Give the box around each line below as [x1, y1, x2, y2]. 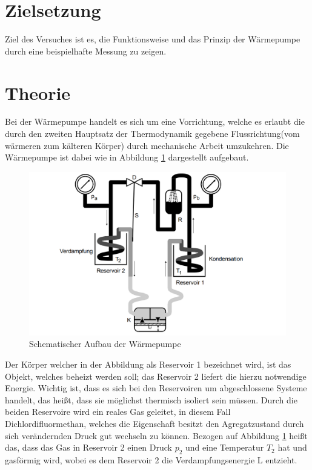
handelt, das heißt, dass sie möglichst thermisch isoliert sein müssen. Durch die [5, 393, 297, 406]
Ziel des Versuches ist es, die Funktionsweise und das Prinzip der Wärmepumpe [5, 33, 300, 45]
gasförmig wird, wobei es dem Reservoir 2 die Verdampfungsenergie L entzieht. [5, 453, 297, 466]
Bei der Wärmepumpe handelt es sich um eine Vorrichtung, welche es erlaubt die [5, 115, 305, 128]
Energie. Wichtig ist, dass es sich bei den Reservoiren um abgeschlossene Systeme [5, 382, 307, 394]
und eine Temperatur [185, 441, 264, 454]
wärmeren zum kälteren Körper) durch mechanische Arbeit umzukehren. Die [5, 139, 289, 151]
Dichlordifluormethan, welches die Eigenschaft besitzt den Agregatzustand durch [5, 417, 304, 429]
